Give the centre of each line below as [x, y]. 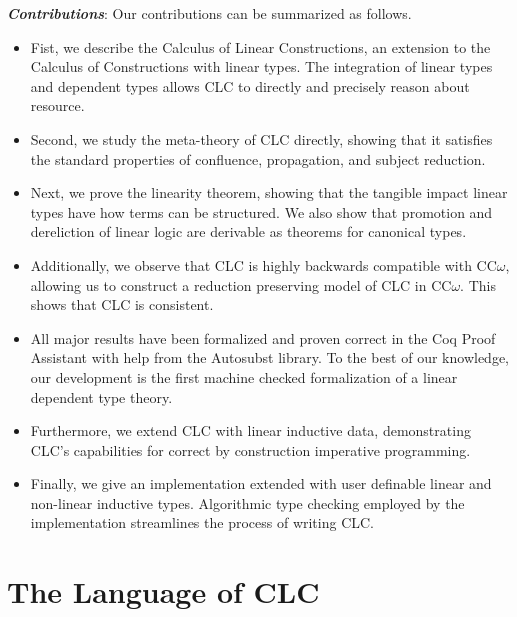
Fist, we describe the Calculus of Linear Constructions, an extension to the [260, 46]
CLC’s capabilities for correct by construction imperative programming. [250, 449]
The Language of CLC [163, 591]
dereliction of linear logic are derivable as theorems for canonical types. [248, 231]
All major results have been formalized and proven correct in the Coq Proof [263, 337]
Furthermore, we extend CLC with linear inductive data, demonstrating [250, 430]
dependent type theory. [101, 396]
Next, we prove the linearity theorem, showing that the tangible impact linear [269, 192]
